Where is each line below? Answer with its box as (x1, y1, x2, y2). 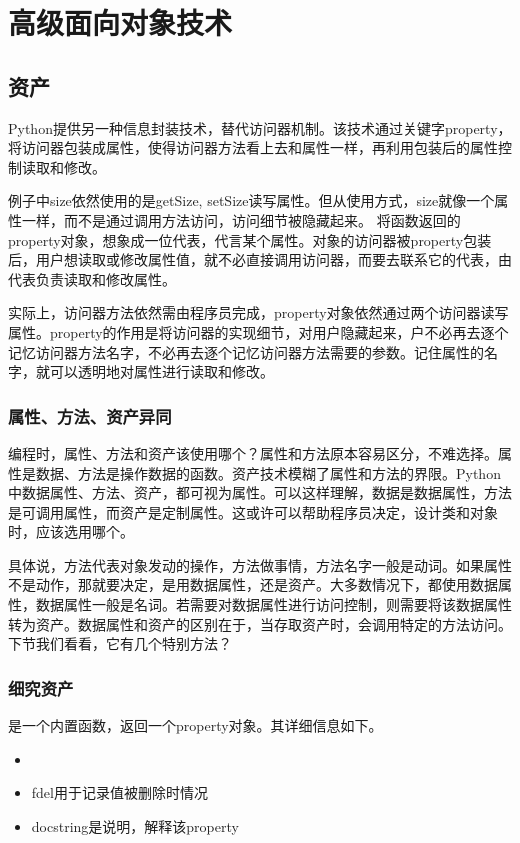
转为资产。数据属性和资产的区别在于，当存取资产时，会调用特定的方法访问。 (8, 613, 512, 634)
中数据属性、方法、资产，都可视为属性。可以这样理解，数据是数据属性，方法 (8, 482, 512, 503)
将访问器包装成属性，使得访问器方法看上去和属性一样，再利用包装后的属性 (8, 137, 498, 158)
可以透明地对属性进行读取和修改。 (49, 361, 274, 382)
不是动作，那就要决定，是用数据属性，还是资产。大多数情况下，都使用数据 (8, 574, 498, 595)
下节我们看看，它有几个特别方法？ (8, 633, 232, 654)
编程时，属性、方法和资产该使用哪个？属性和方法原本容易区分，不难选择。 (8, 442, 498, 463)
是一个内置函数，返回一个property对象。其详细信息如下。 (8, 715, 383, 736)
